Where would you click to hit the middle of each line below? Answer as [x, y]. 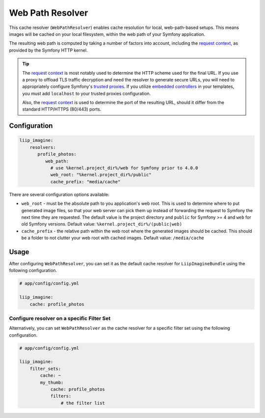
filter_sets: [45, 369]
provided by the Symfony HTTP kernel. [48, 50]
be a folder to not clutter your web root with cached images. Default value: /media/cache [113, 238]
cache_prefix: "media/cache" [85, 181]
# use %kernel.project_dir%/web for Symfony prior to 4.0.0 [124, 168]
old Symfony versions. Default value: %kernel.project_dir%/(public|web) [102, 224]
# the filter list [83, 403]
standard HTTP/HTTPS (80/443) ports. [62, 109]
